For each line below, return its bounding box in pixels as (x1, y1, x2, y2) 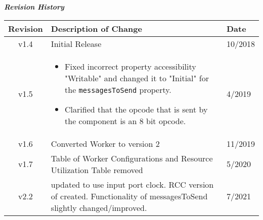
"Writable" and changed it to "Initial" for (65, 72, 209, 84)
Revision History (4, 2, 64, 12)
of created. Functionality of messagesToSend (51, 190, 208, 202)
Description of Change (51, 22, 142, 34)
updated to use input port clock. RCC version (51, 178, 214, 190)
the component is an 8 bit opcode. (65, 115, 186, 127)
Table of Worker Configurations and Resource (51, 152, 213, 164)
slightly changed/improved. (51, 201, 147, 213)
